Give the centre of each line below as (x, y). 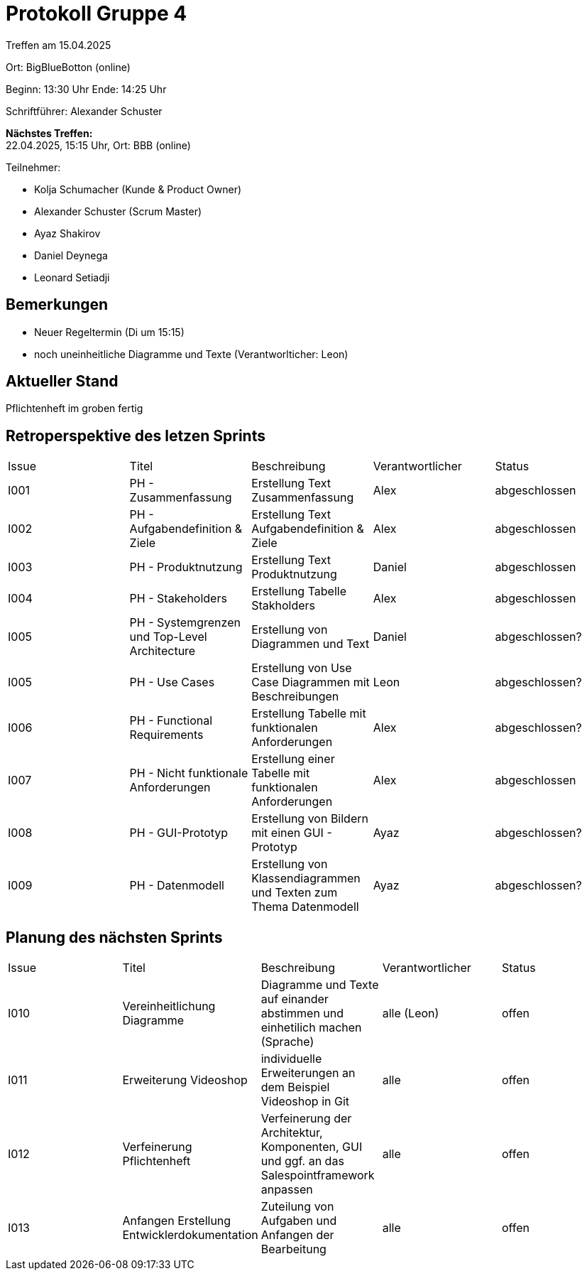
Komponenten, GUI (312, 1147)
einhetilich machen (311, 1028)
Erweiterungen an (308, 1073)
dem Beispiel (295, 1087)
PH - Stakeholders (178, 599)
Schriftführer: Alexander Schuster (84, 111)
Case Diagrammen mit (311, 682)
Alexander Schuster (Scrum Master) (118, 211)
